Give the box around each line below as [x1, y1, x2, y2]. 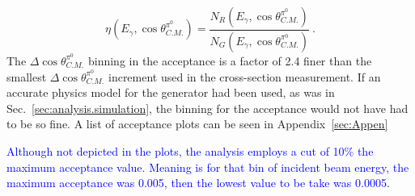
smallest [6, 68, 47, 85]
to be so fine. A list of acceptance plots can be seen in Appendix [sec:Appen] [6, 115, 388, 132]
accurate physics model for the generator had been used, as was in [6, 84, 335, 101]
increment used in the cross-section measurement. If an [108, 68, 381, 85]
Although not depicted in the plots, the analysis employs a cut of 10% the [6, 142, 374, 159]
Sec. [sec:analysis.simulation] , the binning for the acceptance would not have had [6, 99, 409, 116]
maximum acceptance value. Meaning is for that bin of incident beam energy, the [6, 158, 409, 175]
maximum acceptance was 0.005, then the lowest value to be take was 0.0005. [6, 174, 390, 191]
